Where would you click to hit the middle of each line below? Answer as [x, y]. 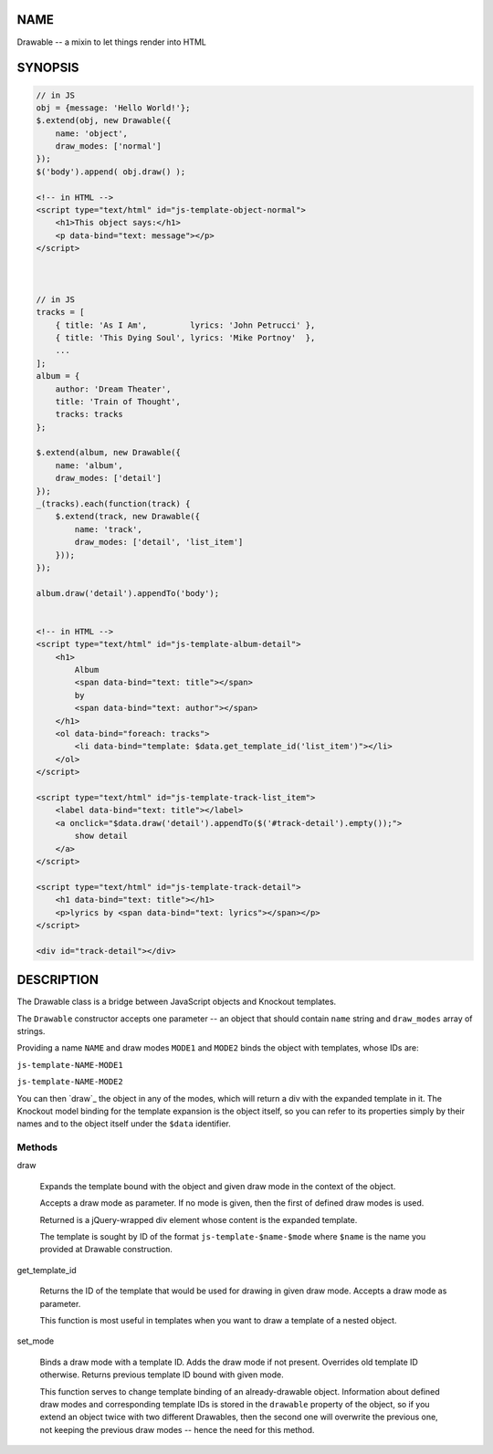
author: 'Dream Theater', [113, 389]
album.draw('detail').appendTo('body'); [127, 593]
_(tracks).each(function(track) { [113, 504]
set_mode [36, 1341]
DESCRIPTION [58, 980]
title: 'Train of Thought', [118, 401]
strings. [31, 1030]
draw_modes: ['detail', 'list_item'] [159, 542]
